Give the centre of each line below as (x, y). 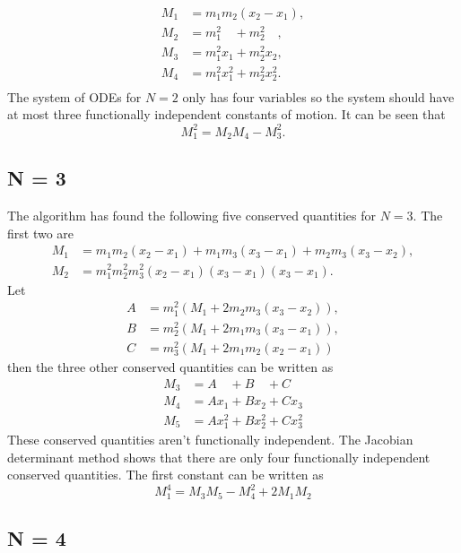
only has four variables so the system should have (318, 96)
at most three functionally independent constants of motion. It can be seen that (226, 114)
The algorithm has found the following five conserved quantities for (192, 216)
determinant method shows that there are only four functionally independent (219, 457)
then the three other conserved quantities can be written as (170, 367)
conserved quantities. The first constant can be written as (165, 475)
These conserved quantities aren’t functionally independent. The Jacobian (210, 439)
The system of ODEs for (74, 96)
